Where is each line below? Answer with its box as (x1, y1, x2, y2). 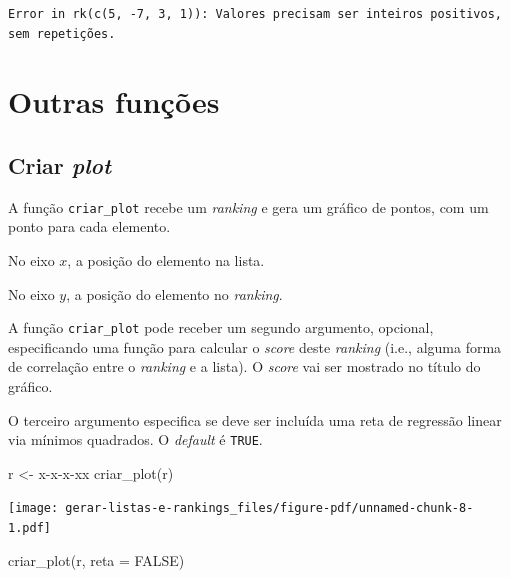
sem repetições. (8, 26, 116, 41)
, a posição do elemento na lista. (67, 250, 265, 271)
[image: (8, 501, 59, 516)
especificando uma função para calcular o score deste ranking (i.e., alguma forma (8, 336, 502, 357)
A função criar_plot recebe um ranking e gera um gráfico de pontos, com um (8, 196, 489, 217)
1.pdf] (8, 521, 51, 536)
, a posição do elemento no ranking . (66, 283, 283, 304)
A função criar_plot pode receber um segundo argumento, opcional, (8, 317, 434, 338)
